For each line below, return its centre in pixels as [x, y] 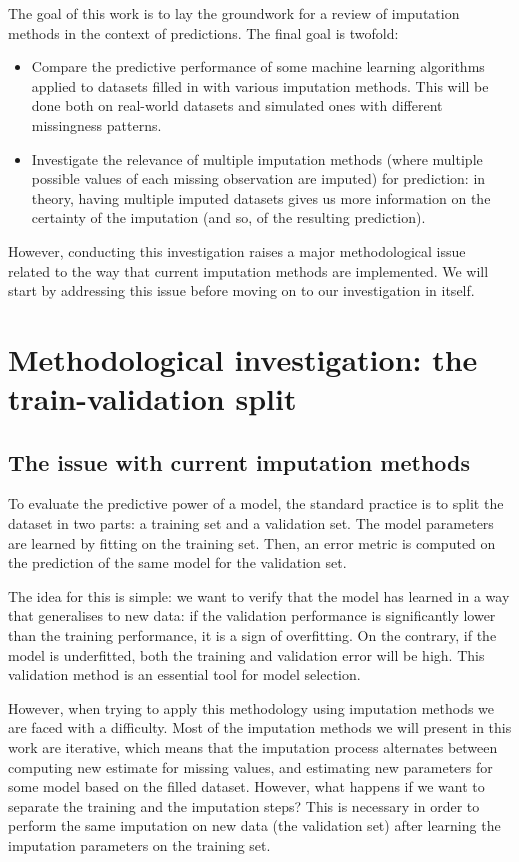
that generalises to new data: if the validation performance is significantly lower [252, 615]
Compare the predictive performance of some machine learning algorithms [258, 66]
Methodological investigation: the [243, 358]
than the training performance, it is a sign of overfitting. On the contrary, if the [252, 635]
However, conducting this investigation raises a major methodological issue [237, 250]
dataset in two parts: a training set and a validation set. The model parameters [251, 523]
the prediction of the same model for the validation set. [177, 562]
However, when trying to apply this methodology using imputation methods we [251, 707]
